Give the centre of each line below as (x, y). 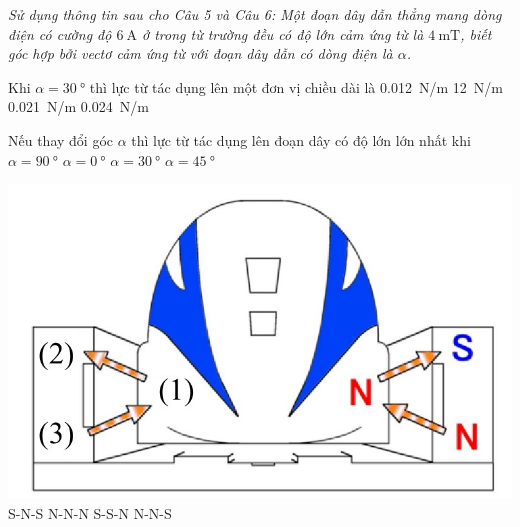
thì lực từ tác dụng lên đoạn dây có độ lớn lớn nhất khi (301, 139)
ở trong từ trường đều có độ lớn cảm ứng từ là (283, 33)
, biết (476, 33)
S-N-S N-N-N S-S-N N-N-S (90, 513)
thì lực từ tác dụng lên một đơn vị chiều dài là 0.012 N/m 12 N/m (296, 86)
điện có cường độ (60, 33)
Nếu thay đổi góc (60, 139)
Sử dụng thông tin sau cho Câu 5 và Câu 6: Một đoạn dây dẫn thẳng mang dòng (255, 14)
